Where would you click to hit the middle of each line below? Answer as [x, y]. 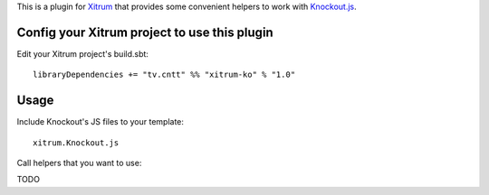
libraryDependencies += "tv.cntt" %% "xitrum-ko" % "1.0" [164, 75]
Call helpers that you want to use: [79, 162]
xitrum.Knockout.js [76, 143]
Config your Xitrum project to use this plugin [145, 32]
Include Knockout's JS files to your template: [101, 122]
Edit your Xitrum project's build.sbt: [83, 53]
